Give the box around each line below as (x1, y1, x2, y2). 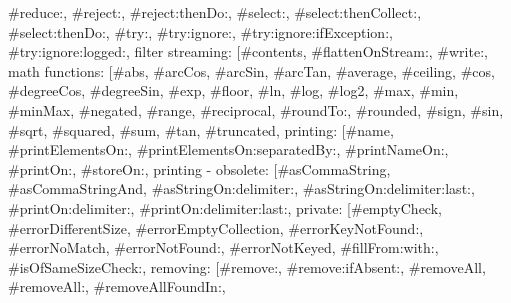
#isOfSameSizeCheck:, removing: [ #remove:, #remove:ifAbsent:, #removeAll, (8, 256, 486, 277)
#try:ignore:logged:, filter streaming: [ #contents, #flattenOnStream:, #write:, (8, 41, 488, 62)
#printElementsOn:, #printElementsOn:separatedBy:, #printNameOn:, (8, 139, 449, 160)
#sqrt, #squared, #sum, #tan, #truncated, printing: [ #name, (8, 119, 394, 140)
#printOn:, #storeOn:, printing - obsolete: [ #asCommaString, (8, 158, 391, 179)
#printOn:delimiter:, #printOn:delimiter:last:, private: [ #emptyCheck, (8, 197, 442, 218)
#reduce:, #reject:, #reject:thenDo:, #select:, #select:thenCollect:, (8, 2, 422, 22)
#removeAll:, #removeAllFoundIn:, (8, 276, 226, 297)
